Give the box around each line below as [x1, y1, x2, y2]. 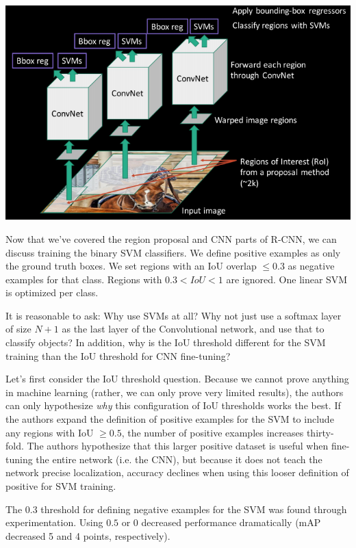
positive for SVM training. [5, 479, 116, 493]
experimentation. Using [5, 515, 103, 530]
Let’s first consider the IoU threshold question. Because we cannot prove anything [5, 371, 349, 386]
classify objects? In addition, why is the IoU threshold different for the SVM [5, 335, 326, 350]
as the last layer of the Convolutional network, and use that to [62, 322, 325, 336]
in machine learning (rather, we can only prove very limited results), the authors [5, 384, 344, 399]
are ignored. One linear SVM [226, 272, 348, 286]
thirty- [306, 425, 334, 439]
